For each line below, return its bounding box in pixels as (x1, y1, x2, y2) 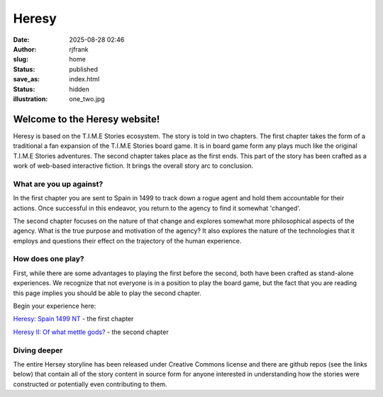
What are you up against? (13, 179, 104, 189)
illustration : (13, 94, 48, 103)
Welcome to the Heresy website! (13, 113, 160, 125)
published (69, 64, 99, 74)
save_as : (13, 75, 40, 84)
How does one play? (13, 254, 84, 264)
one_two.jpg (69, 94, 106, 103)
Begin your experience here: (13, 301, 96, 310)
